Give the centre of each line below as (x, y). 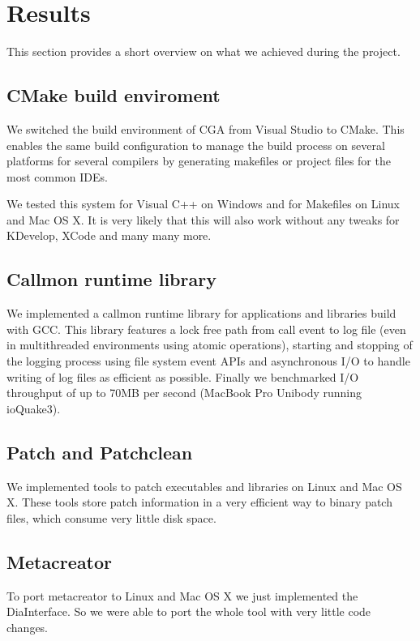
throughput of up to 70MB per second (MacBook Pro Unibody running (184, 393)
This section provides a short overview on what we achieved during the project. (204, 51)
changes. (28, 627)
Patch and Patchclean (100, 452)
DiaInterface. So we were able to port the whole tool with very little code (189, 611)
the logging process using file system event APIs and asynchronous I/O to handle (208, 361)
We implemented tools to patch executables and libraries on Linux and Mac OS (204, 486)
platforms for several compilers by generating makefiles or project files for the (199, 161)
